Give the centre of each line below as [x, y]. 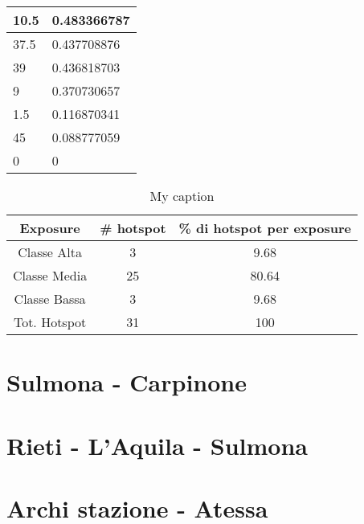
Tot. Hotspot [50, 322]
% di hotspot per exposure [265, 228]
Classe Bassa [50, 299]
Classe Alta [50, 252]
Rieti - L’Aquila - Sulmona [157, 445]
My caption [182, 196]
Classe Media [50, 275]
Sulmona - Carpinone [127, 382]
